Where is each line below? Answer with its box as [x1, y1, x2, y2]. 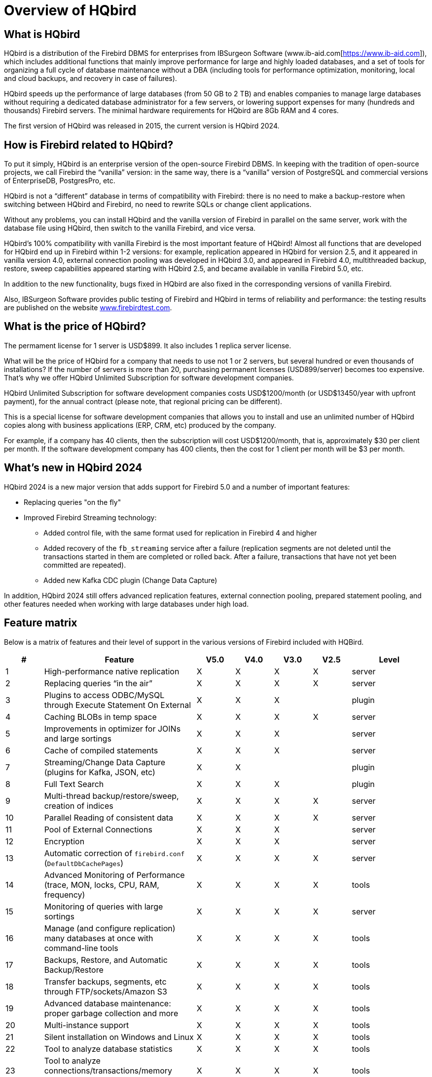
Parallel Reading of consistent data [44, 812, 173, 823]
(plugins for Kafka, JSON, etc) [44, 767, 155, 777]
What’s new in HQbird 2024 [4, 461, 143, 474]
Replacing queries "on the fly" [24, 497, 121, 506]
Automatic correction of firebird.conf [44, 848, 185, 858]
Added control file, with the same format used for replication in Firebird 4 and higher [43, 528, 317, 537]
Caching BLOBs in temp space [44, 711, 157, 722]
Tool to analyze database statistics [44, 1043, 173, 1054]
